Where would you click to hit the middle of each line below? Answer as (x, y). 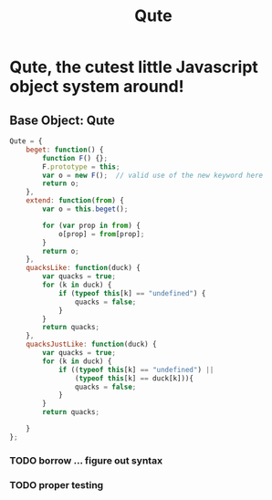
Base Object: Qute (63, 120)
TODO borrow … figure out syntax (86, 460)
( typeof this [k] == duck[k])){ (134, 378)
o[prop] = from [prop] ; (101, 234)
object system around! (97, 87)
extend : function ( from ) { (75, 201)
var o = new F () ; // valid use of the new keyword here (152, 175)
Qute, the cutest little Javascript (134, 67)
